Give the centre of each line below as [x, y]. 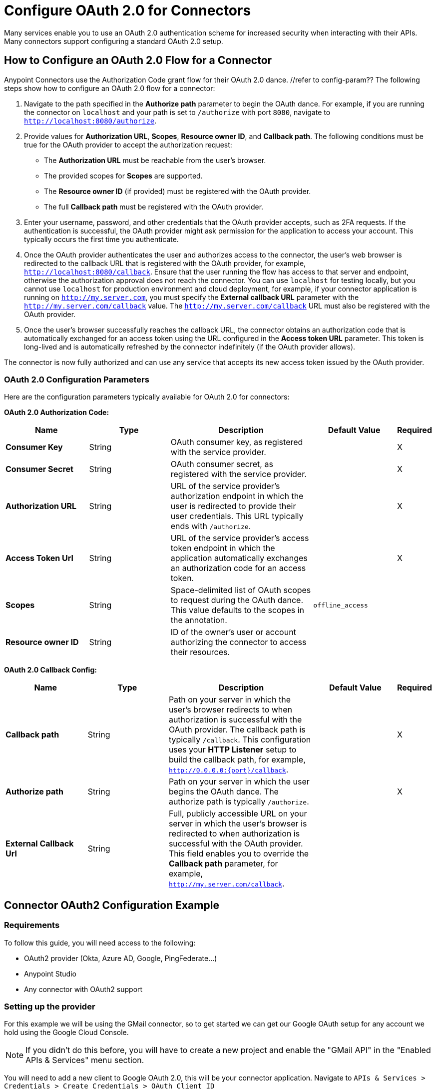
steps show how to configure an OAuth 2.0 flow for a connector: [110, 88]
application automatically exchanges [239, 558]
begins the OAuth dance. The [223, 792]
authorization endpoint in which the [237, 496]
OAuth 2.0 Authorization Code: [57, 412]
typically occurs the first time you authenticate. [101, 239]
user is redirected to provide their [233, 506]
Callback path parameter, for [223, 864]
